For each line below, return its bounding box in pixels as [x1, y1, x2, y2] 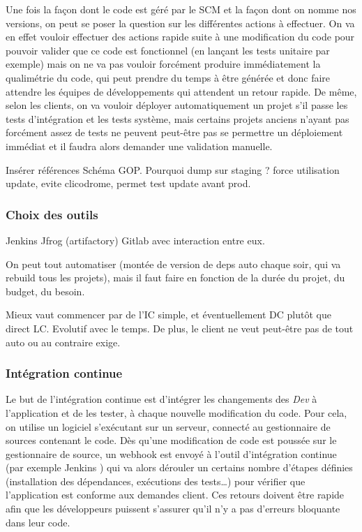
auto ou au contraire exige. [6, 334, 121, 349]
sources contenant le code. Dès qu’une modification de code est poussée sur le [6, 433, 337, 448]
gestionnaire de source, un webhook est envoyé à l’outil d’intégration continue [6, 446, 337, 461]
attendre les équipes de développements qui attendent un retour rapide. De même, [6, 84, 357, 98]
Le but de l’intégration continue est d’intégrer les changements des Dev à [6, 392, 317, 406]
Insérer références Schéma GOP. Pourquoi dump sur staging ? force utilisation [6, 162, 340, 177]
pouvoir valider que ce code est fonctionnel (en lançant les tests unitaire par [6, 43, 330, 57]
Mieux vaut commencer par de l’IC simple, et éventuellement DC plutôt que [6, 307, 331, 322]
